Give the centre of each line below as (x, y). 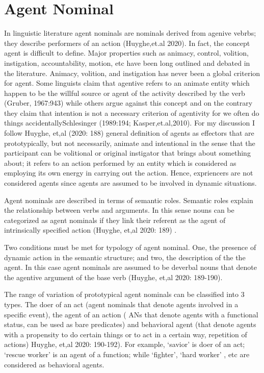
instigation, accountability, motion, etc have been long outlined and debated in (127, 63)
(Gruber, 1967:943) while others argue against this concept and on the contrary (128, 103)
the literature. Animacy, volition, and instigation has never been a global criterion (132, 73)
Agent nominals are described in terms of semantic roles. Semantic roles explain (129, 200)
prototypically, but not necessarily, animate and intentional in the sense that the (130, 143)
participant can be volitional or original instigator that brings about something (127, 153)
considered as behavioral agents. (54, 364)
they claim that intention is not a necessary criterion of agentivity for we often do (132, 113)
